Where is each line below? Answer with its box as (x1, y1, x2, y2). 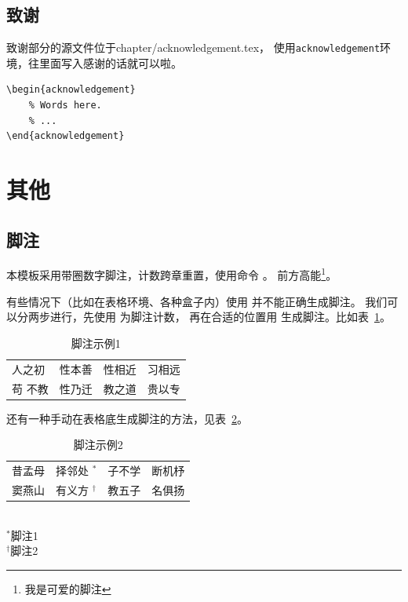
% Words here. (28, 100, 102, 111)
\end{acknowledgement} (6, 130, 125, 142)
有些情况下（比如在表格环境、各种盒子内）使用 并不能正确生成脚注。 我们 (6, 293, 388, 309)
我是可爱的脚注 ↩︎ (24, 580, 111, 597)
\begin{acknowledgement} (6, 84, 136, 96)
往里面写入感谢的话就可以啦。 (27, 54, 182, 71)
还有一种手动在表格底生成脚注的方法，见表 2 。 (6, 410, 248, 426)
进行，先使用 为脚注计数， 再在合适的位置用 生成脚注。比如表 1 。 (49, 308, 391, 325)
